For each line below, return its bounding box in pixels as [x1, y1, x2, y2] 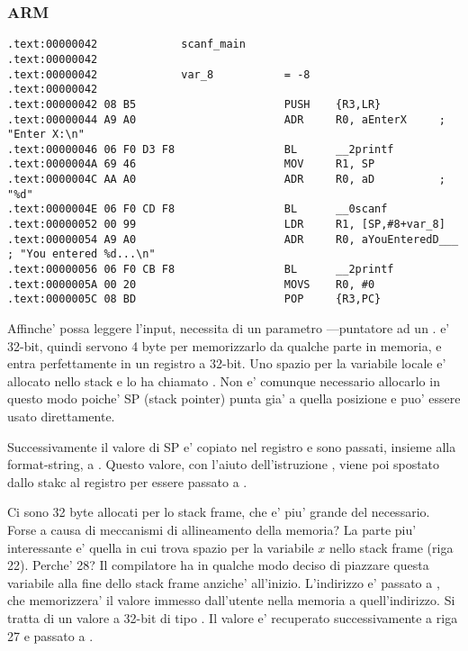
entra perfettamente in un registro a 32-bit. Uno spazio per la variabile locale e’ [7, 354, 446, 373]
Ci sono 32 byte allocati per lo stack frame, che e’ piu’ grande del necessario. [7, 502, 430, 521]
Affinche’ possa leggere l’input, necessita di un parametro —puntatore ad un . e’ [7, 319, 450, 338]
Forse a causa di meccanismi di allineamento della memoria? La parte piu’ [7, 520, 417, 538]
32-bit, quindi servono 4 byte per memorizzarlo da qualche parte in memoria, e [7, 336, 442, 355]
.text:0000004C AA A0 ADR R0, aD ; [7, 173, 445, 186]
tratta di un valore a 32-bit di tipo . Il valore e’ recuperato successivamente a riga [7, 608, 458, 627]
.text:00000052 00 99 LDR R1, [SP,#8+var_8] [7, 218, 445, 231]
